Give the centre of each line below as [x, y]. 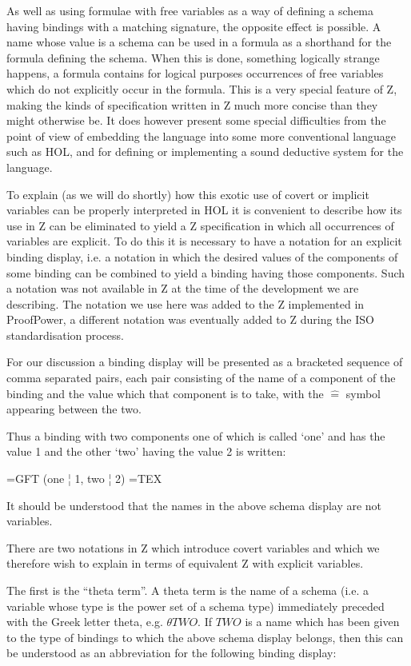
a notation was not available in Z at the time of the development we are [183, 288]
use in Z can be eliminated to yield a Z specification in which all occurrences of [200, 225]
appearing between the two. [74, 409]
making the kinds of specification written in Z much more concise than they [192, 104]
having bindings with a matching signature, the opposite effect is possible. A [194, 26]
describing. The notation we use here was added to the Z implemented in [186, 303]
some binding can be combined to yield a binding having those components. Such [206, 272]
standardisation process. [66, 335]
